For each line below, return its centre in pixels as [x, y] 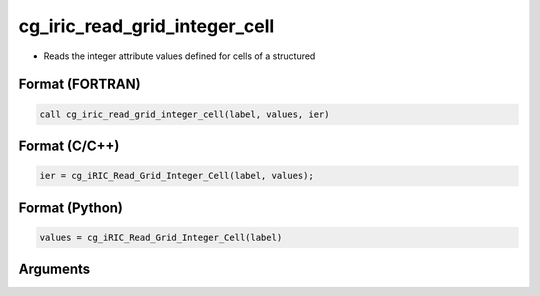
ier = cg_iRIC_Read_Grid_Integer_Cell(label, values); [176, 176]
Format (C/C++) [69, 145]
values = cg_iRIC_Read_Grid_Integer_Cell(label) [161, 237]
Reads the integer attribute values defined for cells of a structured [179, 56]
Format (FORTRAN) [79, 84]
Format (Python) [71, 207]
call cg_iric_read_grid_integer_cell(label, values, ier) [184, 114]
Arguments [54, 269]
